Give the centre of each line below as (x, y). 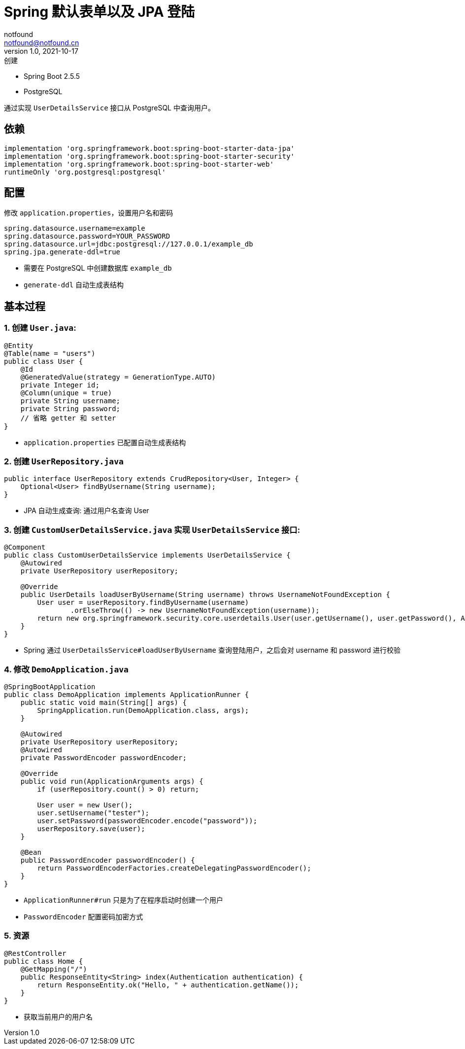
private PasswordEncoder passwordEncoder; (103, 757)
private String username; (70, 401)
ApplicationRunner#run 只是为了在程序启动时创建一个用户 (123, 900)
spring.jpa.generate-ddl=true (62, 252)
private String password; (70, 408)
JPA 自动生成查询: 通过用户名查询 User (86, 511)
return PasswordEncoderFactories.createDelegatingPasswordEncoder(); (174, 868)
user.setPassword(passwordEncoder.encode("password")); (147, 821)
